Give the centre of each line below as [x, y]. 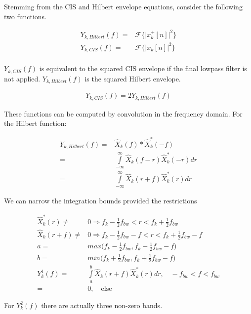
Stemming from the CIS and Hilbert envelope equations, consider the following [123, 6]
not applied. [22, 78]
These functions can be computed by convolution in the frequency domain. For [123, 113]
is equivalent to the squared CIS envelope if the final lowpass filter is [143, 68]
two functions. [25, 16]
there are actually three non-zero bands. [102, 305]
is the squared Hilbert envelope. [133, 78]
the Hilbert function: [35, 123]
